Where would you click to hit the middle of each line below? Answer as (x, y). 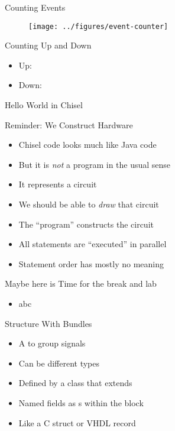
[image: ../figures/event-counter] (98, 26)
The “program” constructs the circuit (86, 224)
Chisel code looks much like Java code (87, 145)
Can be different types (59, 363)
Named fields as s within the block (81, 402)
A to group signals (52, 343)
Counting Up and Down (48, 45)
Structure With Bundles (48, 323)
